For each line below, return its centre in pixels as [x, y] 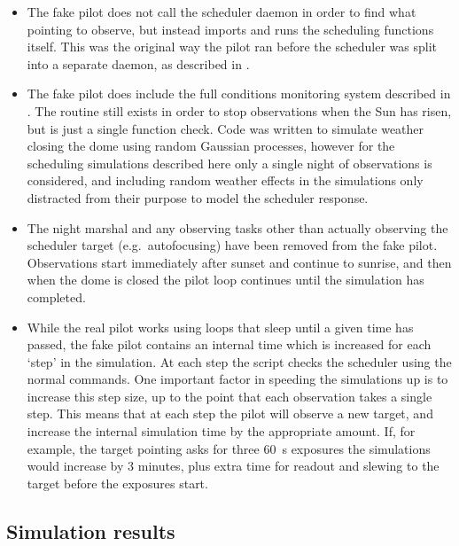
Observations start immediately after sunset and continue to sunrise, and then [239, 262]
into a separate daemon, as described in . [138, 63]
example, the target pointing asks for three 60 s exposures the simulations [229, 448]
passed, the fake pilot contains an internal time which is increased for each [229, 344]
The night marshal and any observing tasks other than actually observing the [237, 227]
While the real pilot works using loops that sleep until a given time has [220, 327]
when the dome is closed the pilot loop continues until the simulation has [226, 280]
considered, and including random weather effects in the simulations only [225, 180]
